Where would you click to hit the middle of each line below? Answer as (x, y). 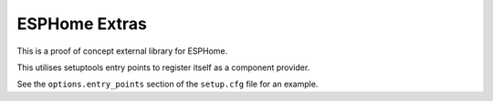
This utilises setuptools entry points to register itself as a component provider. (163, 67)
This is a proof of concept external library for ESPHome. (122, 51)
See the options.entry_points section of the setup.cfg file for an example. (168, 84)
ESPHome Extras (82, 24)
